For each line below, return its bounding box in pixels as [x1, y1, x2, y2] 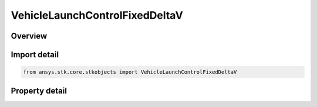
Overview [11, 31, 48, 41]
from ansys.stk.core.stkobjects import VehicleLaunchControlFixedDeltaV [23, 69, 237, 75]
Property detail [11, 85, 68, 96]
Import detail [11, 50, 59, 60]
